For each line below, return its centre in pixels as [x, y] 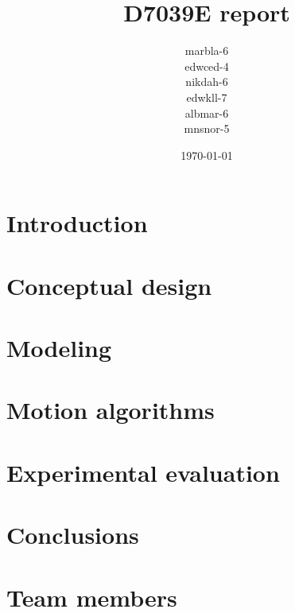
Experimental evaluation [143, 472]
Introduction [77, 223]
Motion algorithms [111, 410]
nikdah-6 [207, 81]
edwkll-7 [207, 97]
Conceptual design [109, 285]
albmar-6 [207, 113]
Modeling [59, 348]
